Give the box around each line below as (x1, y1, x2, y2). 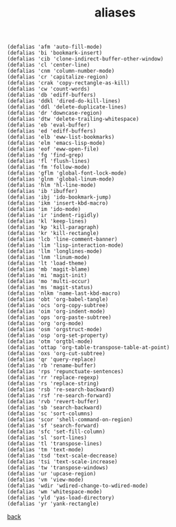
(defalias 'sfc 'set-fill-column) (7, 428, 106, 436)
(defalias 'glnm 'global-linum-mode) (7, 176, 115, 183)
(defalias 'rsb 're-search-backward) (7, 386, 115, 393)
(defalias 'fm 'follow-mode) (7, 164, 90, 171)
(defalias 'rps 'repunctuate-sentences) (7, 368, 125, 375)
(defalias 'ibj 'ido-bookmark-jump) (7, 194, 112, 201)
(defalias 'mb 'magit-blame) (7, 266, 90, 273)
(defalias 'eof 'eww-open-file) (7, 146, 99, 153)
